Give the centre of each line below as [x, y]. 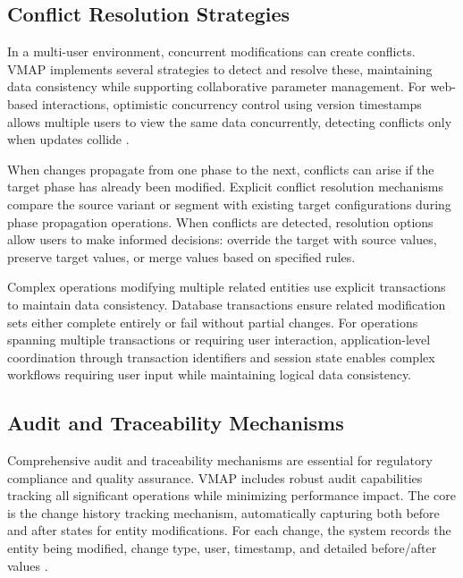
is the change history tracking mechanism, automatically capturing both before [223, 512]
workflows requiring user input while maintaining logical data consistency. [210, 374]
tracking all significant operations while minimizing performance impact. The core [232, 495]
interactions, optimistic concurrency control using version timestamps [231, 103]
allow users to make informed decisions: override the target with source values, [222, 239]
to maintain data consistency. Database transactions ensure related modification [227, 304]
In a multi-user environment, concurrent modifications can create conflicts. [211, 51]
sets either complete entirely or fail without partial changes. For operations [213, 322]
